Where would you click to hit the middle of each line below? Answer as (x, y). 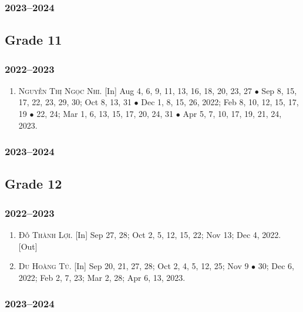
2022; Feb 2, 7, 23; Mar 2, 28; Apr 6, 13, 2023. (102, 277)
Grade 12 (33, 184)
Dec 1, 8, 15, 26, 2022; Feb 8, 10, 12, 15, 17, (220, 102)
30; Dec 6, (276, 266)
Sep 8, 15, (279, 90)
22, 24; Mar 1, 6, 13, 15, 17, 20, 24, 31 (105, 114)
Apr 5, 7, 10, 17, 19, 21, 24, (232, 114)
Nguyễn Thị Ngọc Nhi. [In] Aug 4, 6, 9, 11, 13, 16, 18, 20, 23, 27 (135, 90)
